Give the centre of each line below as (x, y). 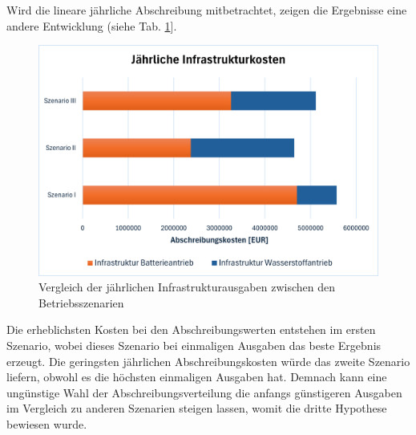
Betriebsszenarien (81, 302)
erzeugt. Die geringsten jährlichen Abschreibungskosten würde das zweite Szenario (208, 361)
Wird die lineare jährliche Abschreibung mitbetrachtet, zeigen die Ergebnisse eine (207, 10)
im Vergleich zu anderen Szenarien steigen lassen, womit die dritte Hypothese (197, 408)
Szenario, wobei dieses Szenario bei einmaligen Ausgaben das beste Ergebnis (194, 345)
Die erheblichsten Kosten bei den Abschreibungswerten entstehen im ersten (191, 329)
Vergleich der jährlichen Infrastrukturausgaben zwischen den (187, 287)
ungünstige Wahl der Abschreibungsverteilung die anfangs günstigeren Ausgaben (204, 392)
